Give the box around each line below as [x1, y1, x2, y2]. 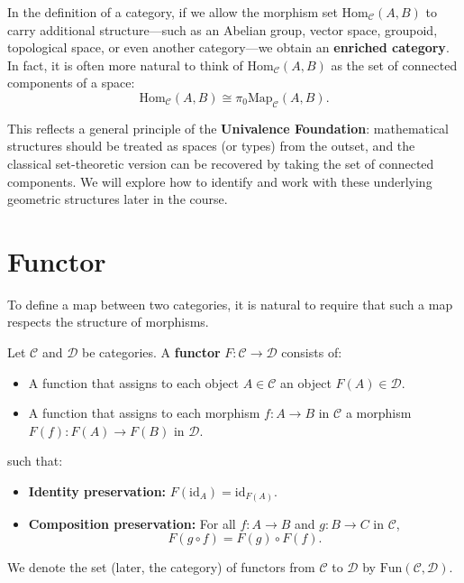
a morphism [345, 403, 412, 422]
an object [280, 373, 332, 392]
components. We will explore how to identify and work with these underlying [7, 171, 432, 190]
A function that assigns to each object [28, 373, 239, 392]
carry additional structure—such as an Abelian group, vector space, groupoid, [7, 20, 438, 39]
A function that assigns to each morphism [28, 403, 260, 422]
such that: [7, 451, 63, 470]
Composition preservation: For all [28, 514, 236, 532]
